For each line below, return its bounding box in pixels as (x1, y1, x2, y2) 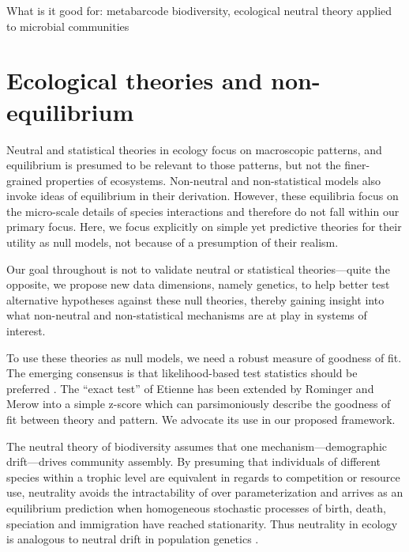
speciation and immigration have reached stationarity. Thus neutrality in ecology (6, 515, 398, 531)
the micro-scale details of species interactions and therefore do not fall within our (6, 202, 400, 219)
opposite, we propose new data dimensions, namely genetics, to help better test (6, 276, 390, 293)
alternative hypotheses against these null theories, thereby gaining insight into (6, 291, 385, 308)
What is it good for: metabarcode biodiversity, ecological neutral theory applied (6, 2, 392, 18)
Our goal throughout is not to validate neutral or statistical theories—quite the (6, 260, 390, 277)
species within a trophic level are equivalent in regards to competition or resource (6, 468, 400, 485)
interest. (6, 323, 46, 339)
